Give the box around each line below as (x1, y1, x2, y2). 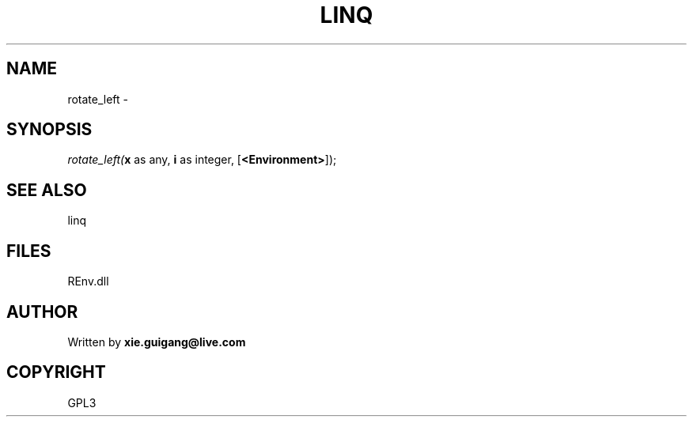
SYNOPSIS (6, 119, 93, 140)
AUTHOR (6, 301, 78, 322)
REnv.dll (67, 274, 109, 289)
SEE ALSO (6, 179, 87, 200)
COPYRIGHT (6, 362, 106, 383)
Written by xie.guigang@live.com (67, 334, 246, 349)
